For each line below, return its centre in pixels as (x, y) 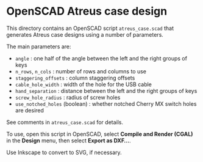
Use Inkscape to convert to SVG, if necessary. (64, 152)
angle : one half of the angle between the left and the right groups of (101, 58)
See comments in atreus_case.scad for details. (65, 122)
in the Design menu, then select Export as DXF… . (69, 140)
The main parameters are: (39, 46)
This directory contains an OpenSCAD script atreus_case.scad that (90, 28)
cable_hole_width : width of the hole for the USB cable (84, 84)
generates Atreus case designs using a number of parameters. (85, 34)
